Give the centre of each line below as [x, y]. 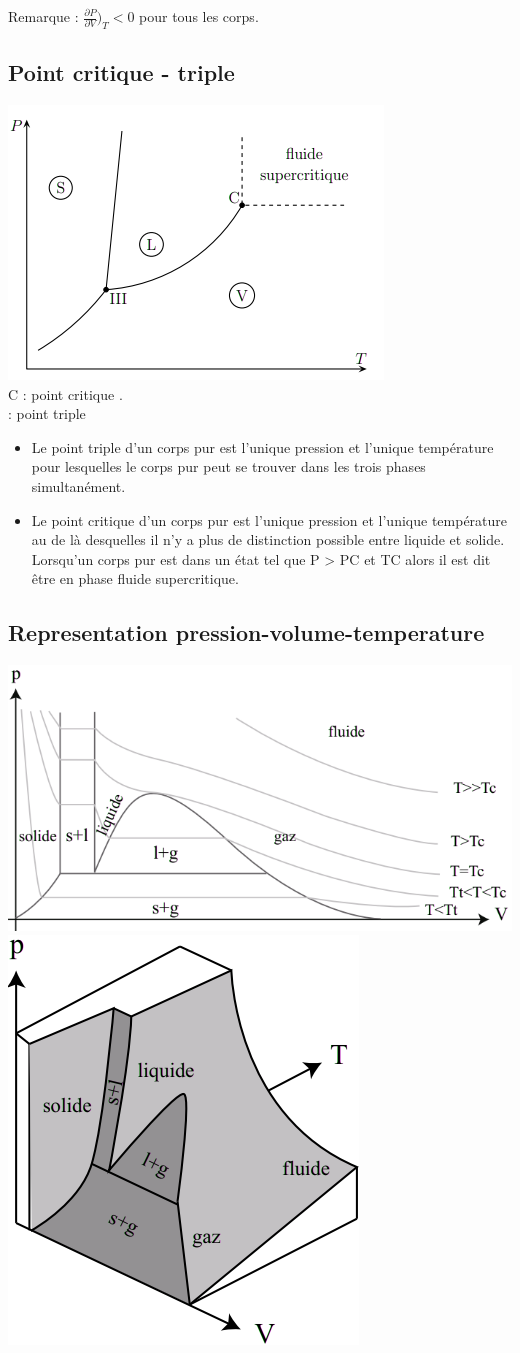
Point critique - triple [121, 72]
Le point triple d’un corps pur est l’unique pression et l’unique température [262, 446]
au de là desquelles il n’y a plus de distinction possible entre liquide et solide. [268, 539]
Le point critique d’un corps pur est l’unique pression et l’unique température [269, 519]
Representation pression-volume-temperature [246, 632]
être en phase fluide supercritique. [135, 578]
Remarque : [43, 16]
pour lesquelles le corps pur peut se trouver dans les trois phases [228, 466]
